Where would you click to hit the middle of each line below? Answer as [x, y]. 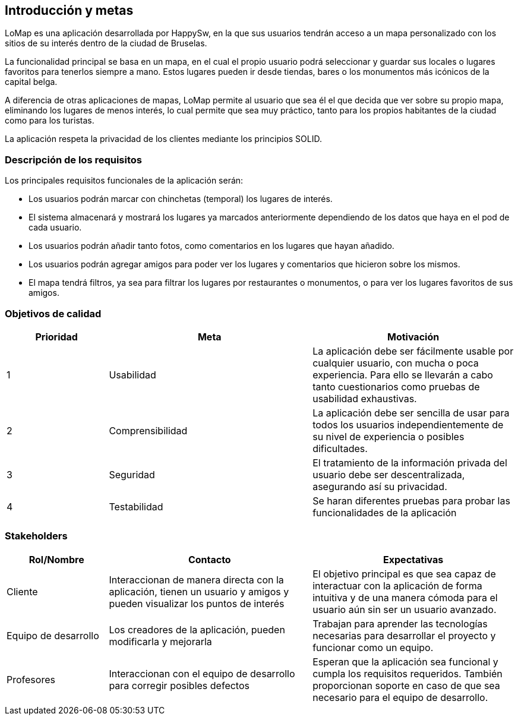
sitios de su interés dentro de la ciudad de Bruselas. [106, 43]
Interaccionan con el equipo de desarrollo [202, 673]
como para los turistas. [50, 121]
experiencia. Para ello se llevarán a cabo [403, 375]
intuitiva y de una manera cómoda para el [405, 597]
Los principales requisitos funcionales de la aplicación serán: [124, 181]
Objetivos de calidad [53, 313]
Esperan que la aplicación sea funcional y [405, 661]
